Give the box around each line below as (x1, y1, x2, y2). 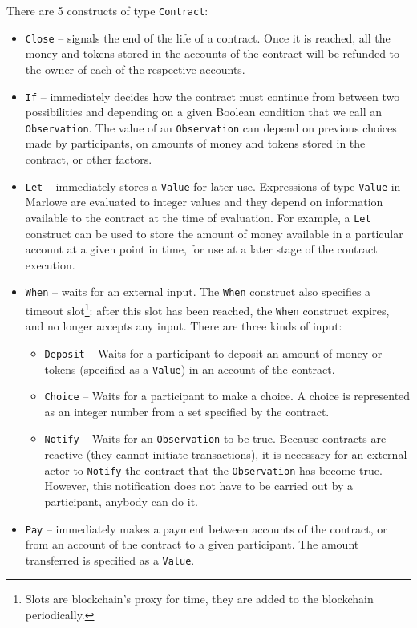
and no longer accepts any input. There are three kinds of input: (25, 318, 342, 334)
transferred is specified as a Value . (25, 551, 195, 568)
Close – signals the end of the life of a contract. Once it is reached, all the (25, 29, 391, 46)
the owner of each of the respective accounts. (25, 60, 245, 77)
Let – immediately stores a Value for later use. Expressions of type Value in (25, 177, 401, 194)
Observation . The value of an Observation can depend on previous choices (25, 119, 397, 136)
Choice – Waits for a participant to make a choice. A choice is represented (44, 387, 411, 404)
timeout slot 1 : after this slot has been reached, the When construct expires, (25, 299, 390, 318)
